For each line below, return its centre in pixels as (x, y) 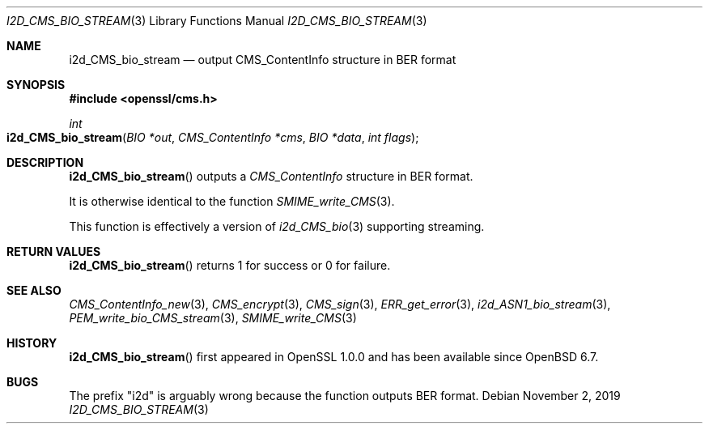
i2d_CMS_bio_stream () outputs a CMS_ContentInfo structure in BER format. (271, 176)
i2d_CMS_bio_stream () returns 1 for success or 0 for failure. (230, 265)
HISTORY (32, 343)
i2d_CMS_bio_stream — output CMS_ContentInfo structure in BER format (263, 60)
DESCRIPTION (45, 162)
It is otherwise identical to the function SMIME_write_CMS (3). (232, 201)
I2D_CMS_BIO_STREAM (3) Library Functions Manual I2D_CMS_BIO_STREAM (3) (217, 21)
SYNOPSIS (36, 85)
